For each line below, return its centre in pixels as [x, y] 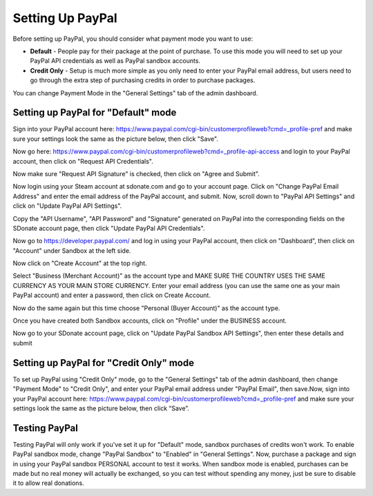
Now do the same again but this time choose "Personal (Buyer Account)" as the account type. [146, 308]
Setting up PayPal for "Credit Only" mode [104, 363]
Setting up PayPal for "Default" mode [95, 113]
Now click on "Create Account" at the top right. [80, 263]
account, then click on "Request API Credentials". [83, 161]
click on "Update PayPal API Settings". [67, 206]
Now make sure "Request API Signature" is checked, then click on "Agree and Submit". [136, 173]
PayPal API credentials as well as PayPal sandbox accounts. [115, 61]
